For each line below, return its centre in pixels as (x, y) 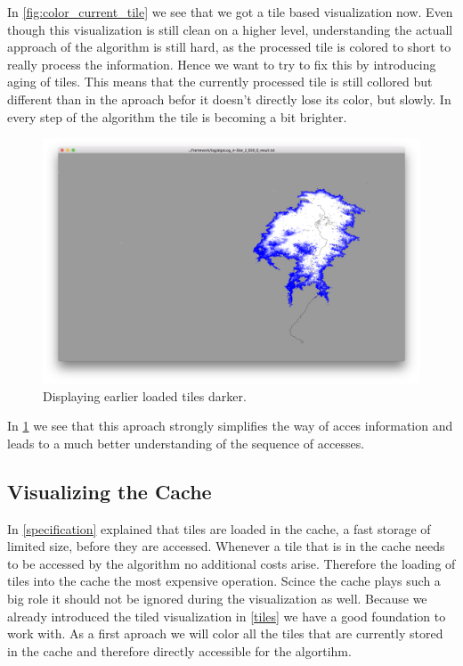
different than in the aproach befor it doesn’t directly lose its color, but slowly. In (229, 99)
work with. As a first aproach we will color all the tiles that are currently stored (225, 633)
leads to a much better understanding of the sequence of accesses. (186, 443)
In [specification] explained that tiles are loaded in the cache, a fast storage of (219, 528)
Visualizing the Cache (110, 491)
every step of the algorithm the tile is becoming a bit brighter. (177, 116)
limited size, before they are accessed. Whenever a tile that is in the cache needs (226, 546)
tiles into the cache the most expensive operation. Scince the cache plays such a (224, 581)
